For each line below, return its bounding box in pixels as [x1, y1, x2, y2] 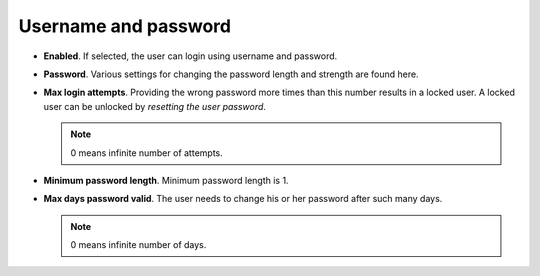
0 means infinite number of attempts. [70, 146, 224, 159]
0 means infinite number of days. [70, 239, 207, 251]
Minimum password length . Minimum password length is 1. [43, 174, 289, 186]
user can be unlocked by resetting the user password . [43, 100, 267, 112]
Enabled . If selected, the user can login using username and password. [43, 50, 338, 62]
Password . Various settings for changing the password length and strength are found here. [43, 68, 419, 80]
